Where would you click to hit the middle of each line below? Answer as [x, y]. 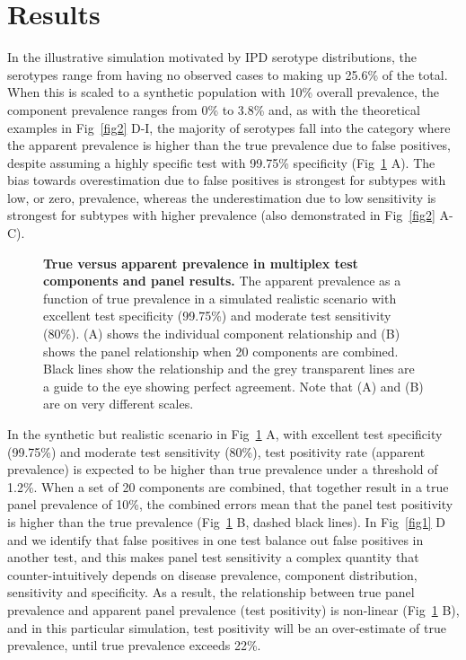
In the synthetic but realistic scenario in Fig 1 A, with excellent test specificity [225, 434]
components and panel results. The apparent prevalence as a [222, 281]
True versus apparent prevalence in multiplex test [201, 263]
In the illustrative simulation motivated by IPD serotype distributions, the [212, 57]
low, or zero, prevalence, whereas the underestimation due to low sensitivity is [222, 197]
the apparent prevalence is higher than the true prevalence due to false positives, [229, 145]
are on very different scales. [119, 404]
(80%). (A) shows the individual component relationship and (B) [222, 334]
